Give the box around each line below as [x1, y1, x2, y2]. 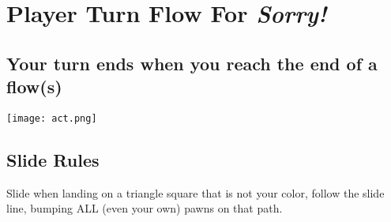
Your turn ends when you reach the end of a [6, 51, 378, 75]
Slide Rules [6, 148, 100, 172]
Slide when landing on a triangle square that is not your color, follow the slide [6, 184, 385, 201]
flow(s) [6, 74, 62, 99]
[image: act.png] [6, 112, 97, 124]
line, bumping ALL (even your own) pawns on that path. [6, 200, 283, 216]
